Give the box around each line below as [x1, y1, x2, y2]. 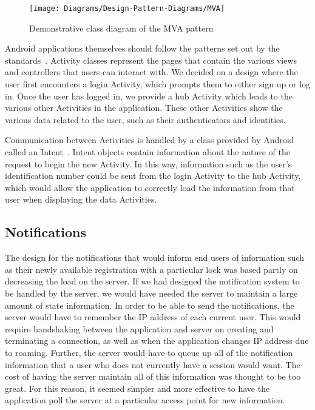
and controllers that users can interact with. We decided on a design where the [5, 66, 298, 78]
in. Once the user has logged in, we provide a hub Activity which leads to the [5, 89, 293, 102]
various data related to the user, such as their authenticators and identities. [5, 113, 286, 126]
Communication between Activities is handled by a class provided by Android [5, 133, 294, 146]
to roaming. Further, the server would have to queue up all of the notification [5, 346, 293, 358]
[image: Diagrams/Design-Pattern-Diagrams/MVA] [29, 4, 225, 13]
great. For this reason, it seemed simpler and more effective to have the [5, 381, 270, 394]
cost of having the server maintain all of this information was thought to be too [5, 370, 301, 383]
